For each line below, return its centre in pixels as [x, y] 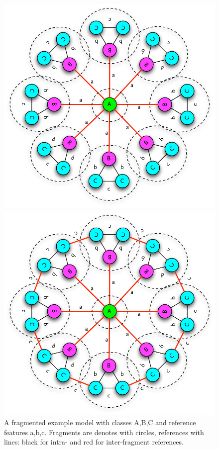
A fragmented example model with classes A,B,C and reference [100, 422]
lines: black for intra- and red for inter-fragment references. [94, 442]
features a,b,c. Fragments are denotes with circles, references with [104, 432]
